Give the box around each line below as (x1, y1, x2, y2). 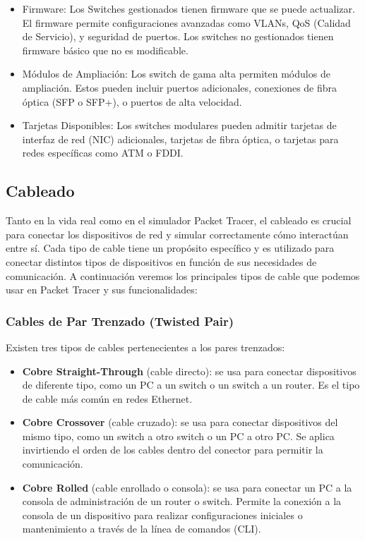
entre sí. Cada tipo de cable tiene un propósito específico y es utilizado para (6, 241, 335, 255)
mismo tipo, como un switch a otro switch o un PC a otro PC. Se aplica (22, 428, 335, 443)
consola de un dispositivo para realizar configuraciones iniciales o (22, 507, 303, 522)
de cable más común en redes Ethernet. (22, 391, 193, 406)
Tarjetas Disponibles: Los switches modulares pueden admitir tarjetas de (22, 118, 337, 133)
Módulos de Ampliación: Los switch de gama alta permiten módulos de (22, 66, 330, 81)
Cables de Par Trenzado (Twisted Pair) (6, 312, 234, 329)
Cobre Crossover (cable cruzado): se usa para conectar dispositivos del (22, 415, 338, 430)
